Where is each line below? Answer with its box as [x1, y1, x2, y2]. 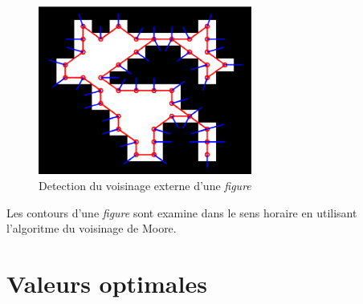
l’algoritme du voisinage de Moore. [6, 220, 177, 237]
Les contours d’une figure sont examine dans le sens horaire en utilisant [6, 204, 357, 221]
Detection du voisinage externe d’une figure [39, 177, 251, 193]
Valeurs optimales [6, 266, 207, 299]
